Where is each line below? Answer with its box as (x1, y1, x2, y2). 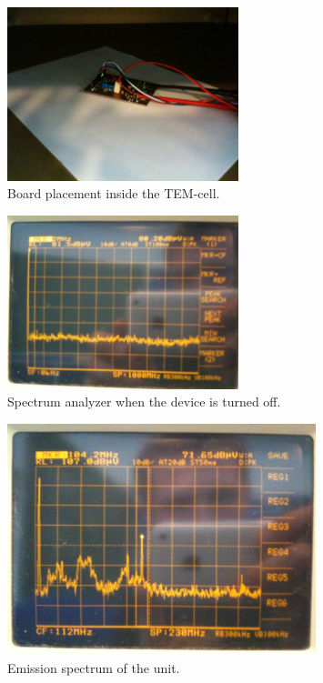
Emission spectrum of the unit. (7, 658, 180, 677)
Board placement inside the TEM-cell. (7, 184, 220, 203)
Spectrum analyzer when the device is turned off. (7, 392, 281, 411)
